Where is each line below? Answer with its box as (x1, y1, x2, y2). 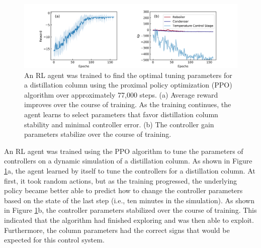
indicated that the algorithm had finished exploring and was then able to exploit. (4, 215, 254, 225)
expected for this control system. (4, 234, 105, 245)
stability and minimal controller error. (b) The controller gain (24, 119, 214, 129)
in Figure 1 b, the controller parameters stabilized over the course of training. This (4, 205, 257, 215)
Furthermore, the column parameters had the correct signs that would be (4, 224, 230, 235)
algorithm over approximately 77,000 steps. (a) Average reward (24, 89, 218, 100)
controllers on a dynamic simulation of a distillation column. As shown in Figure (4, 155, 252, 166)
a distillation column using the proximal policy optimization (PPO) (24, 79, 232, 90)
